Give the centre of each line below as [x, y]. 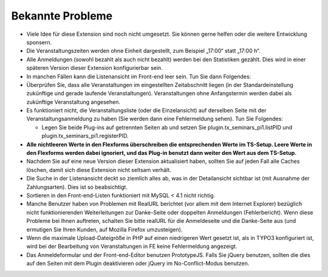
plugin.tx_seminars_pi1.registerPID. [85, 136]
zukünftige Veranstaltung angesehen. [73, 102]
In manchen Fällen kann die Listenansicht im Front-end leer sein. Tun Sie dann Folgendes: [139, 77]
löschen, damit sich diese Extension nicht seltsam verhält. [99, 169]
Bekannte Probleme [62, 16]
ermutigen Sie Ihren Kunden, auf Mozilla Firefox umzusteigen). [104, 229]
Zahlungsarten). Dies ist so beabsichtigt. [77, 187]
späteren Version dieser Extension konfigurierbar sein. [95, 68]
